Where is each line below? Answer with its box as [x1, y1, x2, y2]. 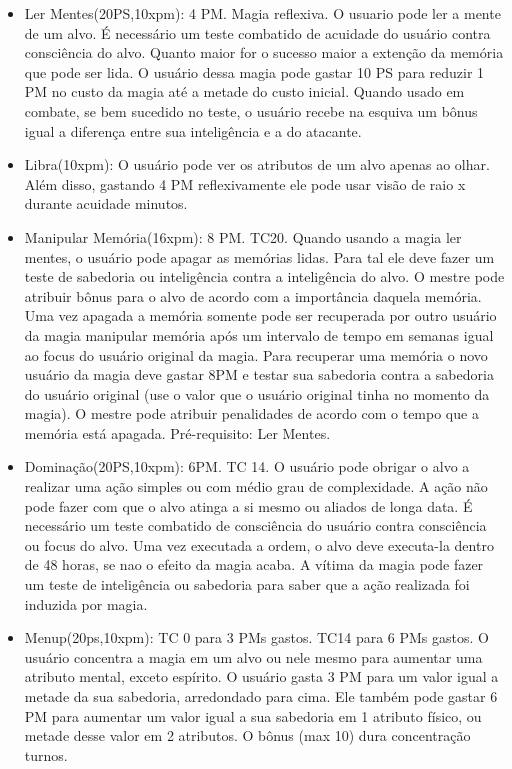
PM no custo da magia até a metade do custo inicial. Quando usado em [24, 81, 465, 102]
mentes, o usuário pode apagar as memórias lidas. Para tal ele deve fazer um [24, 246, 495, 267]
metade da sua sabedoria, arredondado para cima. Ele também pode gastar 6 [24, 686, 498, 706]
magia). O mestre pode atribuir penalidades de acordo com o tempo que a [24, 403, 479, 424]
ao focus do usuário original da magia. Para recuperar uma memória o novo [24, 344, 488, 365]
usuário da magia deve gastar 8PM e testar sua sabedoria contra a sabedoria [24, 364, 494, 385]
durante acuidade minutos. [24, 193, 188, 214]
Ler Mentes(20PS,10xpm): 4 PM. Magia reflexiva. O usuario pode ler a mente [24, 3, 501, 23]
